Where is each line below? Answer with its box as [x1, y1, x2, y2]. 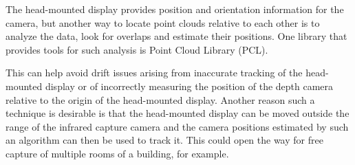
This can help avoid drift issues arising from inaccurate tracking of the [6, 65, 303, 80]
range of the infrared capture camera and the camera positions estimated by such [6, 119, 349, 133]
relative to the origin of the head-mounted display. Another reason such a [6, 92, 315, 107]
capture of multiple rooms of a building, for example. [6, 146, 229, 160]
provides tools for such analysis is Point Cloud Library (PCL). [6, 42, 268, 56]
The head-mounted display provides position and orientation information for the [6, 2, 344, 16]
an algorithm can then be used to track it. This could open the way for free [6, 133, 323, 147]
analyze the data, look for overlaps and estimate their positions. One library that [6, 29, 347, 43]
